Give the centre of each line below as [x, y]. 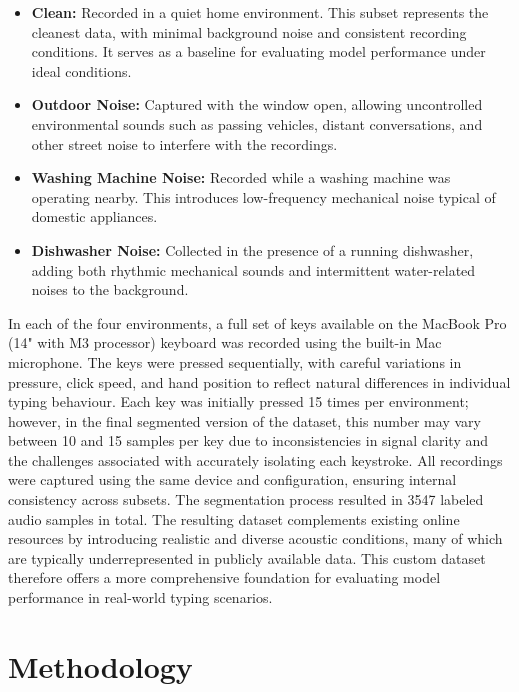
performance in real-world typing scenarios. [140, 597]
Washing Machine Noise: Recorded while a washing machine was [241, 177]
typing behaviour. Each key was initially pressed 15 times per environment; [238, 401]
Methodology [100, 665]
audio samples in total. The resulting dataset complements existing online [234, 518]
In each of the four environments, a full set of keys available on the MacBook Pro [257, 322]
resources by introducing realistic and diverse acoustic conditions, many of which [255, 538]
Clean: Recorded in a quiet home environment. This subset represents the [260, 12]
